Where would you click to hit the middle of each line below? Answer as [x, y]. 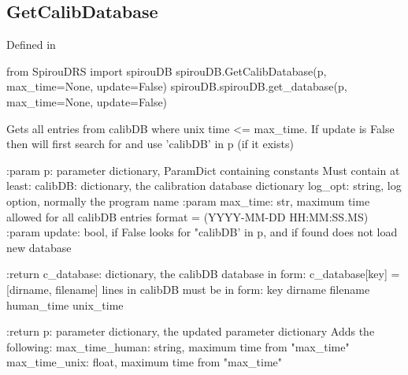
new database [39, 247]
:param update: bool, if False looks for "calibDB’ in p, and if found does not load [202, 232]
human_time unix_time [65, 304]
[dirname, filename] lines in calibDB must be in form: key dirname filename [188, 289]
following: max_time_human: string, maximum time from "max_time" [178, 346]
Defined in [31, 45]
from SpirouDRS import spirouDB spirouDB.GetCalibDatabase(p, [167, 71]
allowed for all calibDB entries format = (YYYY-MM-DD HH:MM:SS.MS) [187, 216]
